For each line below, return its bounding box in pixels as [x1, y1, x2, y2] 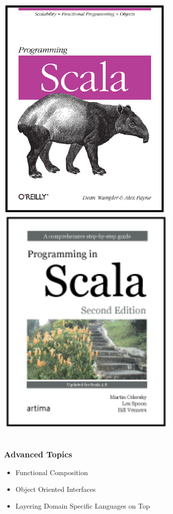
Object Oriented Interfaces [15, 484, 96, 494]
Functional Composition [15, 467, 88, 478]
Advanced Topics [4, 448, 72, 460]
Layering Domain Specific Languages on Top [15, 500, 150, 511]
